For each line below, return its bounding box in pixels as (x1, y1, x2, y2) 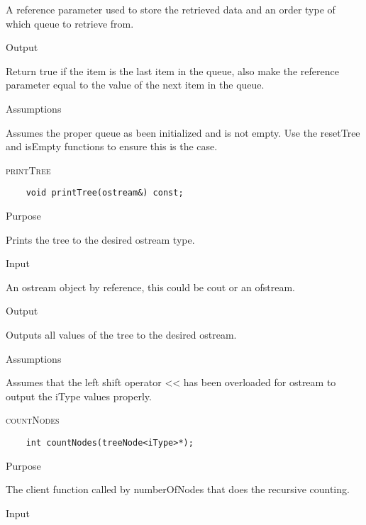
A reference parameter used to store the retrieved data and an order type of (6, 2, 335, 16)
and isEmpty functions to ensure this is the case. (6, 139, 218, 154)
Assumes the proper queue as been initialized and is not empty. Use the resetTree (6, 125, 360, 140)
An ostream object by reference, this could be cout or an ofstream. (6, 279, 295, 294)
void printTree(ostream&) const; (26, 188, 184, 198)
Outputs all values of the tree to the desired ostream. (6, 327, 237, 341)
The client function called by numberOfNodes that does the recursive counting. (6, 482, 350, 497)
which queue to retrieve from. (6, 16, 134, 30)
